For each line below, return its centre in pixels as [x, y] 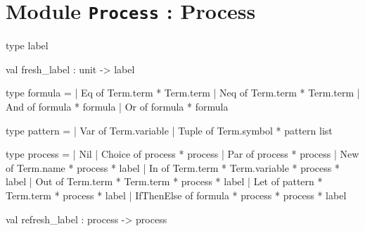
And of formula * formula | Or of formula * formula [117, 107]
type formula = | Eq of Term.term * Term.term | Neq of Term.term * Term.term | [183, 93]
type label [27, 45]
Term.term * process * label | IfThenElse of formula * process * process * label [176, 195]
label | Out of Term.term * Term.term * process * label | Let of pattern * [164, 181]
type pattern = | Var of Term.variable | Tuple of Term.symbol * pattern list [169, 130]
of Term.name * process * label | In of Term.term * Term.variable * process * [173, 167]
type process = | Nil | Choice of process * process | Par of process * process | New [182, 154]
